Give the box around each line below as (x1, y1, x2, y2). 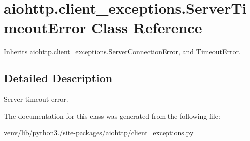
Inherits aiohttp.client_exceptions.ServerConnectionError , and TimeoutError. (4, 46, 241, 57)
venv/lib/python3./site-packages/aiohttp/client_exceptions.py (4, 127, 194, 138)
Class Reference (91, 17, 202, 38)
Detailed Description (4, 70, 113, 86)
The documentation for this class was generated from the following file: (4, 110, 220, 121)
